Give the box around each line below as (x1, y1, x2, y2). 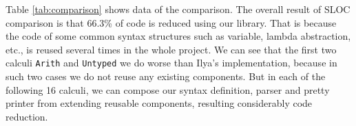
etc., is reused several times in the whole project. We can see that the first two (6, 42, 337, 56)
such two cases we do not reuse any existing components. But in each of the (6, 69, 326, 84)
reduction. (6, 109, 48, 123)
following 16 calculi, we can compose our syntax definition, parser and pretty (6, 82, 330, 97)
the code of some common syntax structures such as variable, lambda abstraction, (6, 29, 351, 43)
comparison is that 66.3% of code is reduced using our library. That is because (6, 15, 337, 29)
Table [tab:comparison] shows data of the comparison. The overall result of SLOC (6, 2, 350, 16)
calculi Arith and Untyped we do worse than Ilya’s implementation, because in (6, 55, 337, 70)
